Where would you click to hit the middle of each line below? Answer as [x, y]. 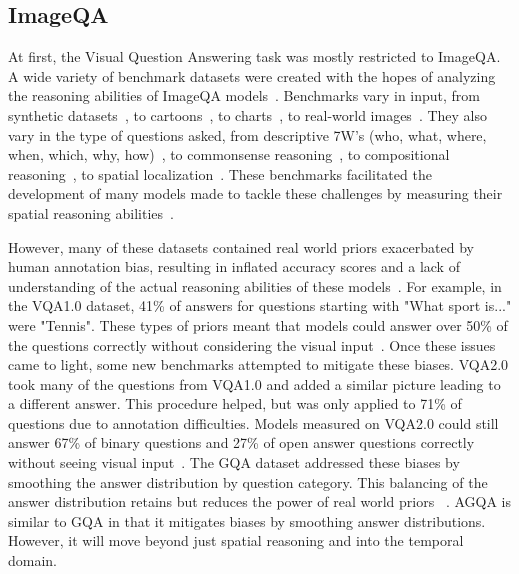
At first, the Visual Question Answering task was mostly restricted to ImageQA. [254, 56]
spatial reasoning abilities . [91, 212]
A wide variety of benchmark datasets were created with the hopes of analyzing [252, 75]
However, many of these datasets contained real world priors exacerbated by [241, 246]
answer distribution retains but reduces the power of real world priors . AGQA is [259, 501]
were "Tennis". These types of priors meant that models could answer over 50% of [258, 324]
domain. [33, 560]
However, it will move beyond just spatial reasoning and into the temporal [236, 540]
